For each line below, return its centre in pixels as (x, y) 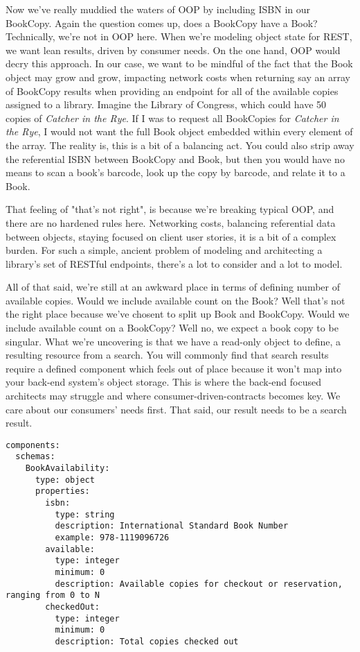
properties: (62, 491)
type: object (65, 480)
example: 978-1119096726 (112, 538)
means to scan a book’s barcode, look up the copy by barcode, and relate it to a (175, 172)
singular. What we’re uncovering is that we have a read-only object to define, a (173, 341)
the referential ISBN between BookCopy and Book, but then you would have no (175, 158)
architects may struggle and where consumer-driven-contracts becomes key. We (173, 396)
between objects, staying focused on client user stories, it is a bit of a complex (171, 236)
